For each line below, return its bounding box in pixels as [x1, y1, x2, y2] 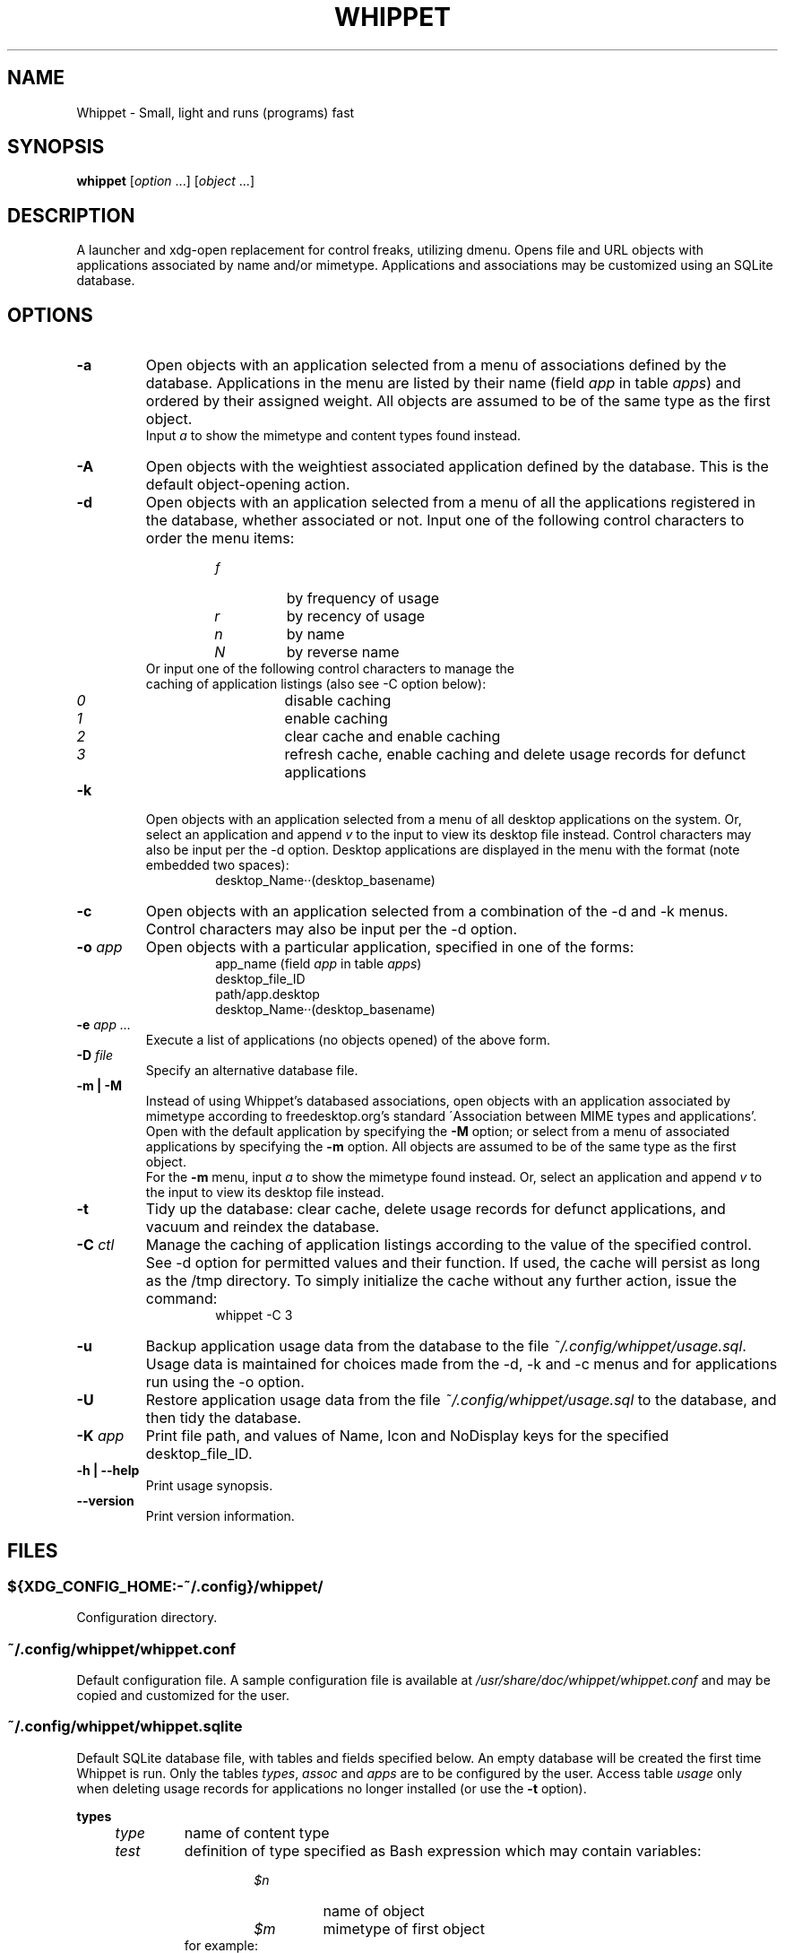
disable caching [284, 691, 392, 710]
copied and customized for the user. [76, 1688, 290, 1704]
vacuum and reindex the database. [145, 1218, 380, 1237]
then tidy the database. [145, 1409, 302, 1428]
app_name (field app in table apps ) [215, 956, 422, 972]
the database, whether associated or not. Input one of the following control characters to [145, 511, 745, 530]
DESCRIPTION [7, 204, 135, 227]
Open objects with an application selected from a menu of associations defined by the [145, 356, 727, 375]
